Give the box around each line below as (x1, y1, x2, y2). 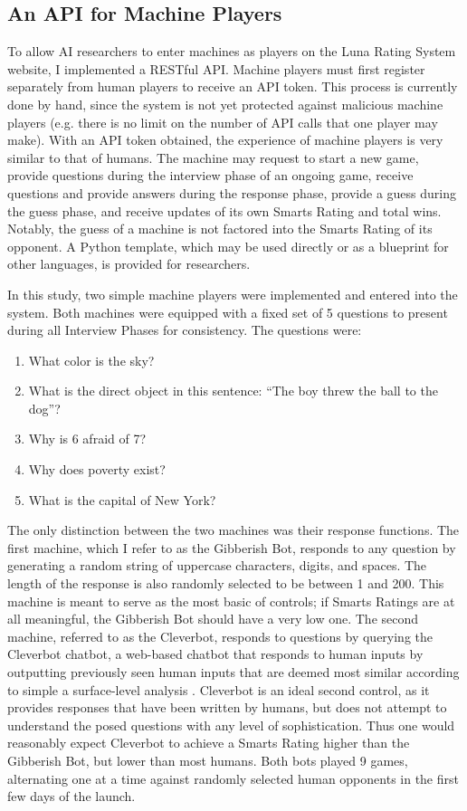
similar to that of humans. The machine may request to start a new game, (7, 148, 419, 167)
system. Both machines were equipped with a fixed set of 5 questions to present (7, 302, 448, 321)
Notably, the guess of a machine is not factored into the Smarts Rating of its (7, 219, 433, 238)
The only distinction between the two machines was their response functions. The (7, 520, 460, 539)
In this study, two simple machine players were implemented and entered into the (7, 284, 458, 303)
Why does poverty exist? (28, 460, 166, 479)
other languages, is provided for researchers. (7, 254, 251, 273)
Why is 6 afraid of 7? (28, 429, 147, 448)
